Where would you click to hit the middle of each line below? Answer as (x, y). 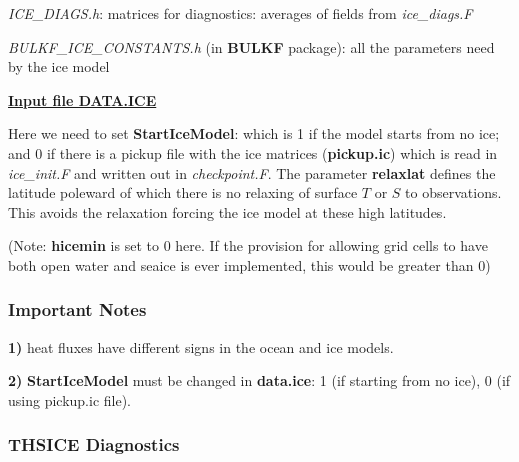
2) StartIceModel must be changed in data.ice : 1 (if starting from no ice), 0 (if (259, 380)
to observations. (453, 192)
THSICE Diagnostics (94, 444)
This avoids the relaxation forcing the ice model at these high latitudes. (227, 211)
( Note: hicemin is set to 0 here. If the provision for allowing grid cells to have (248, 245)
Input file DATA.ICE (82, 99)
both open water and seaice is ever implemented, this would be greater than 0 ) (249, 264)
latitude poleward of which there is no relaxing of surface (183, 192)
